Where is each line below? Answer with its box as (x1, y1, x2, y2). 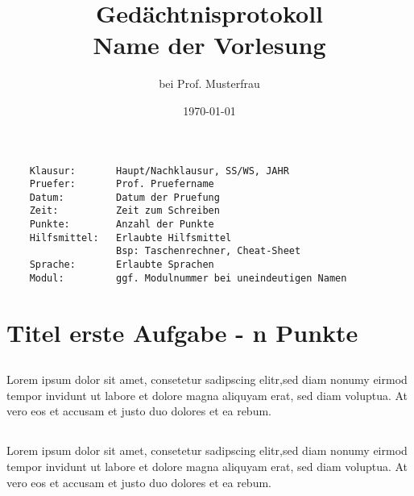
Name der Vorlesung (93, 28, 326, 61)
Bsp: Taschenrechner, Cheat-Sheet (116, 245, 301, 257)
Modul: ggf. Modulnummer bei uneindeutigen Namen (29, 272, 347, 284)
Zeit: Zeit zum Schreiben (29, 205, 220, 217)
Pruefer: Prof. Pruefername (29, 178, 214, 190)
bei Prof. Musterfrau (159, 75, 260, 92)
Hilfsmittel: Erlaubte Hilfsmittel (29, 231, 232, 244)
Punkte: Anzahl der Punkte (29, 219, 214, 231)
